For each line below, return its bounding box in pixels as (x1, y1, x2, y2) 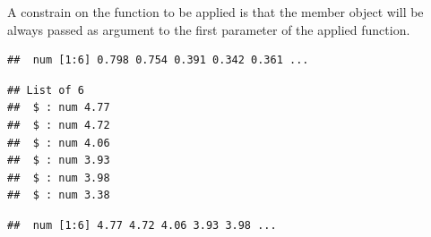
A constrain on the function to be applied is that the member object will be (7, 3, 424, 21)
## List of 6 (7, 83, 84, 97)
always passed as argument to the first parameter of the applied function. (7, 20, 410, 38)
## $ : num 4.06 (7, 136, 110, 149)
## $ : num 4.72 (7, 118, 110, 131)
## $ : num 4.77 (7, 101, 110, 114)
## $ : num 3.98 (7, 171, 110, 184)
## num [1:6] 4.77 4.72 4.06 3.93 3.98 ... (7, 218, 277, 232)
